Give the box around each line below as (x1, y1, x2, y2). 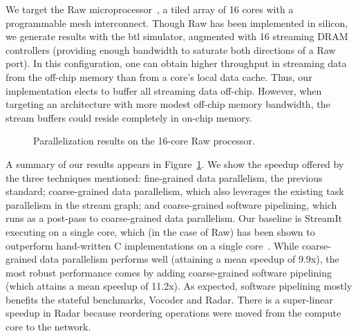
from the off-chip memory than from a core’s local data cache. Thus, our (6, 69, 312, 84)
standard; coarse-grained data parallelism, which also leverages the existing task (6, 184, 344, 198)
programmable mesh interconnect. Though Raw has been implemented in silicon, (6, 15, 348, 30)
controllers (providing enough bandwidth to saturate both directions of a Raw (6, 42, 336, 57)
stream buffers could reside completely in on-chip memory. (6, 110, 252, 124)
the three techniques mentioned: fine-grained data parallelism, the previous (6, 170, 323, 185)
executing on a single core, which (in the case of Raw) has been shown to (6, 224, 315, 239)
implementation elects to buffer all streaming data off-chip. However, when (6, 83, 322, 97)
